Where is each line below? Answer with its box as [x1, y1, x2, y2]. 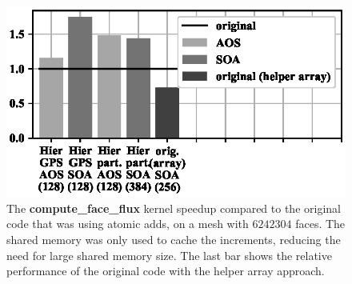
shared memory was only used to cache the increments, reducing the [6, 231, 341, 248]
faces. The [295, 215, 346, 232]
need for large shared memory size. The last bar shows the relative [6, 246, 332, 263]
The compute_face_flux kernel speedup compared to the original [6, 199, 341, 216]
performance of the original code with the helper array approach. [6, 262, 325, 279]
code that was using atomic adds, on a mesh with [6, 215, 249, 232]
